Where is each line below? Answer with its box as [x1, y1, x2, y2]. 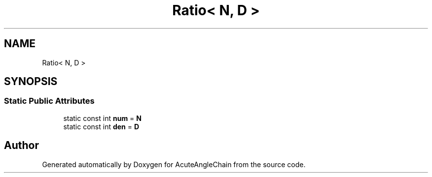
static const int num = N [63, 114, 142, 122]
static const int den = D [63, 122, 140, 131]
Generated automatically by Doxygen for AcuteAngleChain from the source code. [42, 160, 306, 169]
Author [4, 139, 39, 152]
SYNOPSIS [4, 75, 58, 88]
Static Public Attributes [4, 96, 95, 106]
